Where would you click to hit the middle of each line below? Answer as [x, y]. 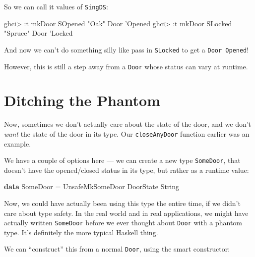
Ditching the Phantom [82, 100]
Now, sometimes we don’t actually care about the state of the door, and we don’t [128, 124]
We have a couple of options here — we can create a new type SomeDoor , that [122, 160]
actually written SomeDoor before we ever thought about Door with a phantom [123, 223]
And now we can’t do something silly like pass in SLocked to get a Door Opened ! [127, 49]
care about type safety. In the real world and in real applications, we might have [126, 213]
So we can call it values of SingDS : [56, 6]
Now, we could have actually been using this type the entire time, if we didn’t [122, 203]
